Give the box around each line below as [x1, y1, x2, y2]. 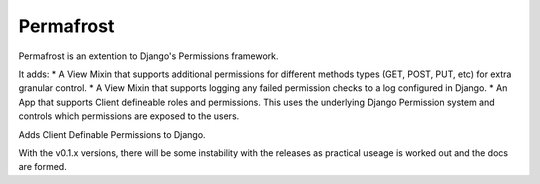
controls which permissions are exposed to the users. [18, 110, 240, 122]
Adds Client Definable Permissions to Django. [18, 128, 206, 140]
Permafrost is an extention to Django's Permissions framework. [18, 50, 279, 62]
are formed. [18, 161, 67, 173]
